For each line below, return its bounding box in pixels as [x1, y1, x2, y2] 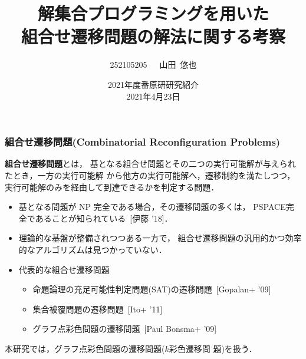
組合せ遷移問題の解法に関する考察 [21, 24, 285, 48]
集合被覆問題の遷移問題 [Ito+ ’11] [32, 302, 163, 315]
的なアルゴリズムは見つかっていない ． [18, 243, 167, 255]
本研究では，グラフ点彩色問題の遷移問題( [5, 342, 165, 354]
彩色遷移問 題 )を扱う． [169, 342, 257, 354]
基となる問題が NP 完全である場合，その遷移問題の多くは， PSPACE [18, 200, 286, 213]
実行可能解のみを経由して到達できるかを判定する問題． [5, 180, 219, 193]
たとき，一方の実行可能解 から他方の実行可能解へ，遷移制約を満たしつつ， [5, 169, 295, 181]
